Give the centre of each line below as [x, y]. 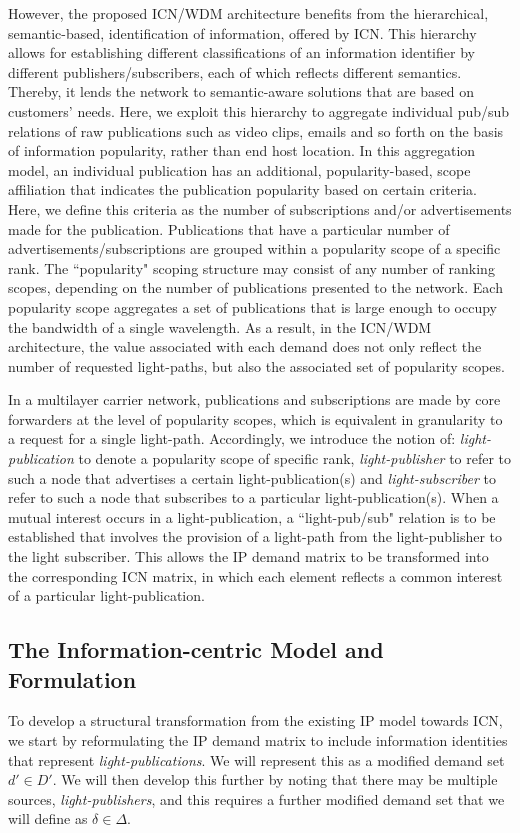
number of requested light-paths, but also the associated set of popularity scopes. [256, 365]
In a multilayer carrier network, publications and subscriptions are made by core [254, 399]
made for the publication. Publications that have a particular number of [229, 228]
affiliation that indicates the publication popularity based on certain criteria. [242, 189]
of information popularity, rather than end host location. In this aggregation [242, 150]
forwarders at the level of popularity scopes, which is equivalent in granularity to [255, 418]
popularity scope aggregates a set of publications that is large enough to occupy [252, 306]
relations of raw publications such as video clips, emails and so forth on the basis [256, 130]
